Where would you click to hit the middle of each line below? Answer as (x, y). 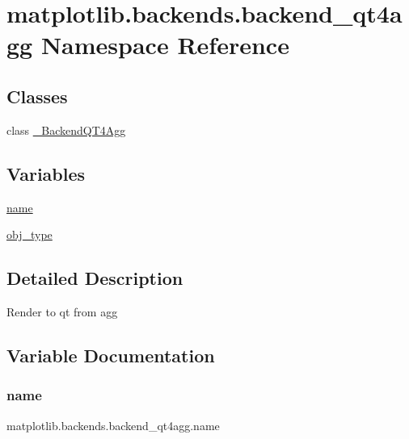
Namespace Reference (165, 45)
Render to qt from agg (62, 311)
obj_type (30, 234)
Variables (46, 173)
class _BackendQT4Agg (66, 130)
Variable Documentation (111, 355)
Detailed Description (95, 278)
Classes (37, 96)
